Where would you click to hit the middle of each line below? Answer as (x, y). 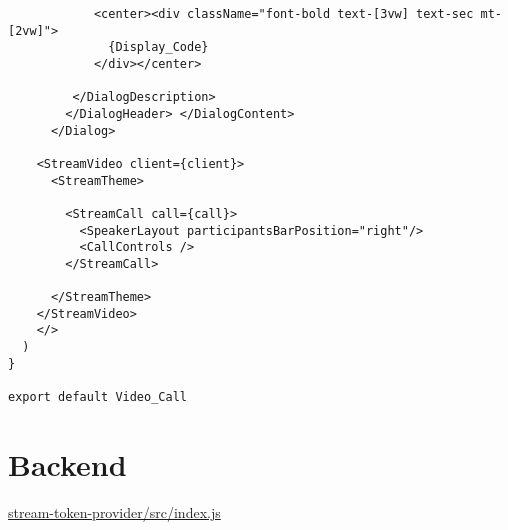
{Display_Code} (158, 47)
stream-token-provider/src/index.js (114, 511)
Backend (67, 463)
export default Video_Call (97, 397)
